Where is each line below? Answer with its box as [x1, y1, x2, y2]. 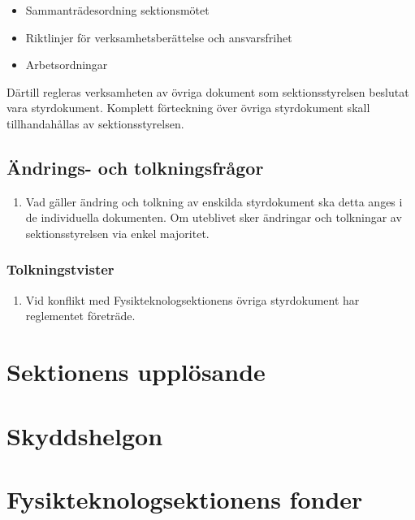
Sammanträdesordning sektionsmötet [25, 2, 210, 18]
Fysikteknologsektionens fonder [6, 482, 363, 515]
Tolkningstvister [6, 259, 115, 279]
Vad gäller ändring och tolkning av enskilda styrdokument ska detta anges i [25, 193, 403, 210]
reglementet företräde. [25, 307, 136, 324]
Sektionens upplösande [6, 355, 266, 388]
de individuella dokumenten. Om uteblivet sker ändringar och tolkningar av [25, 209, 402, 226]
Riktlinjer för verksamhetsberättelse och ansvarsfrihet [25, 28, 292, 45]
